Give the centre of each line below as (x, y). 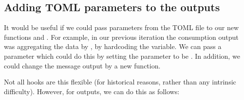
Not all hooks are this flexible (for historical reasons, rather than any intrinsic (120, 82)
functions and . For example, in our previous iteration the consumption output (121, 37)
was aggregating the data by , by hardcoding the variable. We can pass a (113, 46)
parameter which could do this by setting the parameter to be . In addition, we (122, 56)
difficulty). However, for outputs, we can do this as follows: (92, 91)
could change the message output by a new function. (82, 65)
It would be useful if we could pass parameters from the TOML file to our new (122, 27)
